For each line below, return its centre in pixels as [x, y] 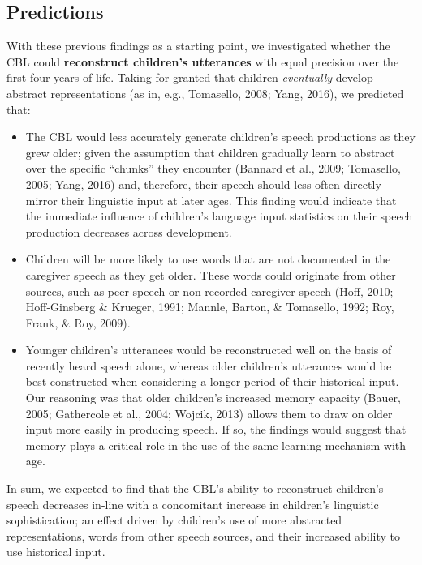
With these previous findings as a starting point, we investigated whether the [198, 46]
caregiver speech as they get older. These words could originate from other [211, 274]
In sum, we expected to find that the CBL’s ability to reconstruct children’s [195, 488]
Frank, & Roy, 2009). [78, 322]
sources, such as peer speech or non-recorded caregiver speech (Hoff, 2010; [209, 291]
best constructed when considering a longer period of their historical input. [212, 381]
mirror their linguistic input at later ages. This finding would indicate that [211, 200]
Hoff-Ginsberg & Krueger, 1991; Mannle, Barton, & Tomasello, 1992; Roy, [210, 307]
